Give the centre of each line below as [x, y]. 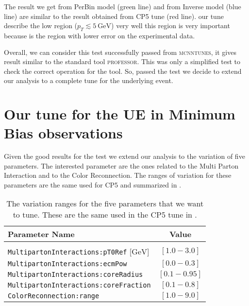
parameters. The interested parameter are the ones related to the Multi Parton [121, 165]
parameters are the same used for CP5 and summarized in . [93, 185]
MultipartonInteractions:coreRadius [75, 274]
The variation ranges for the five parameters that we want [105, 203]
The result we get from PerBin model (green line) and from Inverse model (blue [123, 6]
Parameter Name [41, 234]
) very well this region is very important [171, 25]
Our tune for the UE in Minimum [120, 114]
